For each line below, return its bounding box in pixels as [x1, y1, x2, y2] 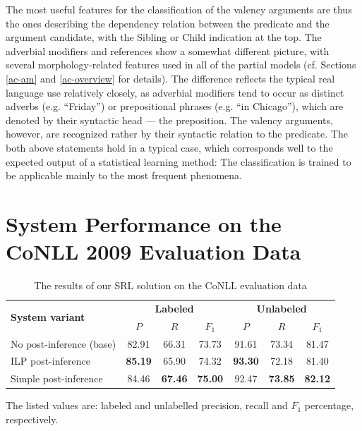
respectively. [6, 411, 59, 426]
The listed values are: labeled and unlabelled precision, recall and [6, 398, 288, 413]
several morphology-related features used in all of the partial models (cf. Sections [6, 57, 356, 72]
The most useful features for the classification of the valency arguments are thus [6, 2, 352, 16]
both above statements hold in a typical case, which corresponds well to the [6, 140, 333, 154]
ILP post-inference [11, 353, 90, 368]
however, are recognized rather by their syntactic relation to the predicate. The [6, 126, 348, 141]
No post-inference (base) [11, 336, 116, 351]
